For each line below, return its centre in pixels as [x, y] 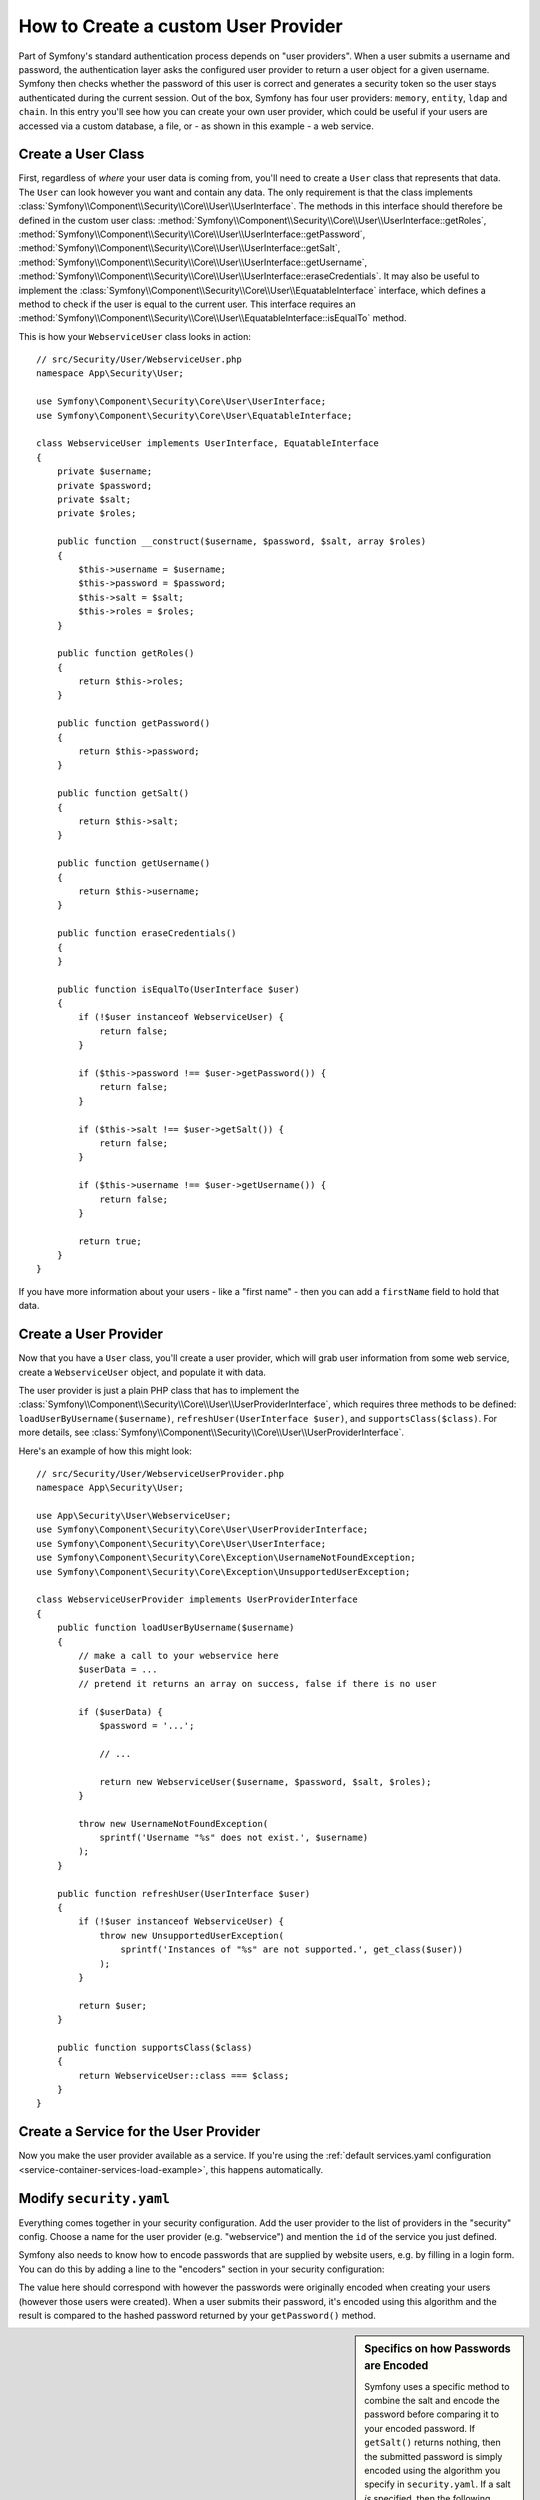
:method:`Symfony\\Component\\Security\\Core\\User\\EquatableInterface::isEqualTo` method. [212, 318]
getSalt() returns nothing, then [432, 2442]
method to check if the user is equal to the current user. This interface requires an [187, 304]
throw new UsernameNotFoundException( [173, 1823]
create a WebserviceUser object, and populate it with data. [142, 1372]
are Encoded [396, 2366]
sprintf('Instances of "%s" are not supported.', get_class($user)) [292, 1949]
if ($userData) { [121, 1711]
